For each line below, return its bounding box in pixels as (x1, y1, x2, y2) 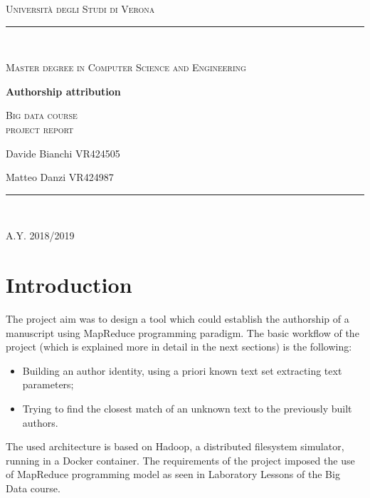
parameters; (22, 377, 74, 392)
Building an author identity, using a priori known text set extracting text (22, 363, 342, 378)
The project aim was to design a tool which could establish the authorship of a (6, 311, 349, 326)
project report (6, 121, 74, 136)
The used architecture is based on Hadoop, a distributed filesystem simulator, (6, 439, 344, 454)
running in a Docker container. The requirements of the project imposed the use (6, 452, 355, 467)
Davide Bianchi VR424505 (6, 145, 120, 160)
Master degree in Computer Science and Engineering (6, 60, 246, 75)
